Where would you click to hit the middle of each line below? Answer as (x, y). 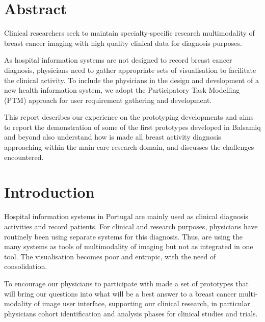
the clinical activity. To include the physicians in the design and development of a (131, 80)
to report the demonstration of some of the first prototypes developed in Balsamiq (132, 127)
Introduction (49, 192)
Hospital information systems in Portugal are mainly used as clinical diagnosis (126, 216)
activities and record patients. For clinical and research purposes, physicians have (131, 226)
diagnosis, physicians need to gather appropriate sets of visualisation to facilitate (130, 70)
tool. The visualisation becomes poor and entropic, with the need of (110, 256)
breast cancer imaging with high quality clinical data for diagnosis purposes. (123, 43)
